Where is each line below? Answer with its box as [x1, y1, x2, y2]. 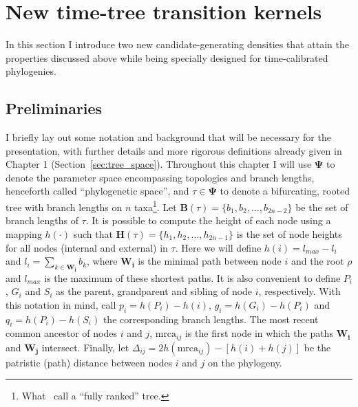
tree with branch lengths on [6, 199, 123, 214]
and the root [291, 254, 344, 268]
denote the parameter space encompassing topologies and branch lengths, [6, 170, 315, 184]
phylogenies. [6, 64, 56, 78]
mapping [6, 226, 42, 241]
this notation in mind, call [6, 297, 116, 311]
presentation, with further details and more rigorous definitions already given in [6, 143, 342, 157]
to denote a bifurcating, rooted [220, 184, 350, 198]
